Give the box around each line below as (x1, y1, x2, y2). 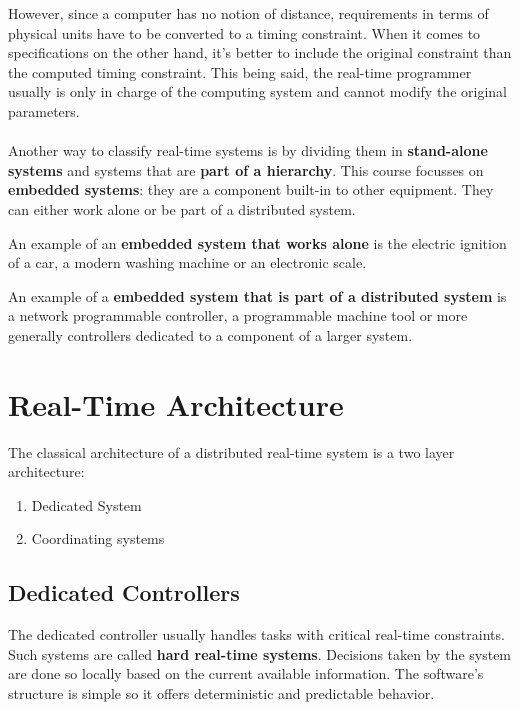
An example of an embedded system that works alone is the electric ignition (8, 232, 507, 253)
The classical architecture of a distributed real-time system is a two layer (8, 441, 455, 462)
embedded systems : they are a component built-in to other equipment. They (8, 179, 494, 200)
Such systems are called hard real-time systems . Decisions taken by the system (8, 643, 512, 664)
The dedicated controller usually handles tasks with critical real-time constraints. (8, 624, 505, 645)
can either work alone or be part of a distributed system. (8, 198, 356, 219)
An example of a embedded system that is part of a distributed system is (8, 285, 507, 306)
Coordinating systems (31, 528, 165, 549)
